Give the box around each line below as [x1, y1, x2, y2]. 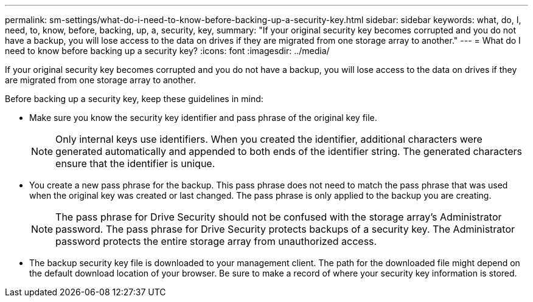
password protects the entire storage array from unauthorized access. [55, 235, 377, 247]
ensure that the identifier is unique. [55, 157, 215, 170]
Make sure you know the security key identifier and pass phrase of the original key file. [29, 112, 377, 123]
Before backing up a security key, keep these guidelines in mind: [5, 94, 263, 104]
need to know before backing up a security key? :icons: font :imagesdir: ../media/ [5, 46, 330, 56]
